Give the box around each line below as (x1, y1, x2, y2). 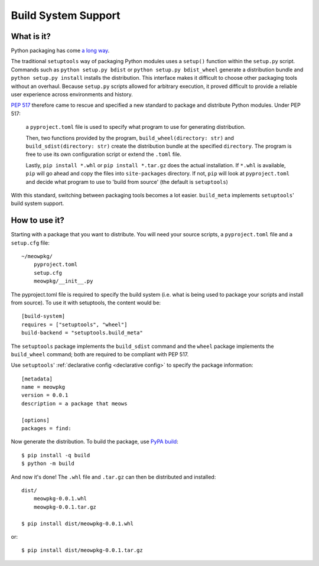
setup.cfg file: (11, 239, 50, 246)
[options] (21, 417, 50, 424)
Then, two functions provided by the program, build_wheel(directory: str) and (25, 134, 235, 141)
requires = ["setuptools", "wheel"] (21, 321, 128, 328)
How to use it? (11, 216, 64, 226)
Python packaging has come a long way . (11, 47, 110, 54)
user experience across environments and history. (11, 91, 133, 98)
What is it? (11, 31, 51, 41)
